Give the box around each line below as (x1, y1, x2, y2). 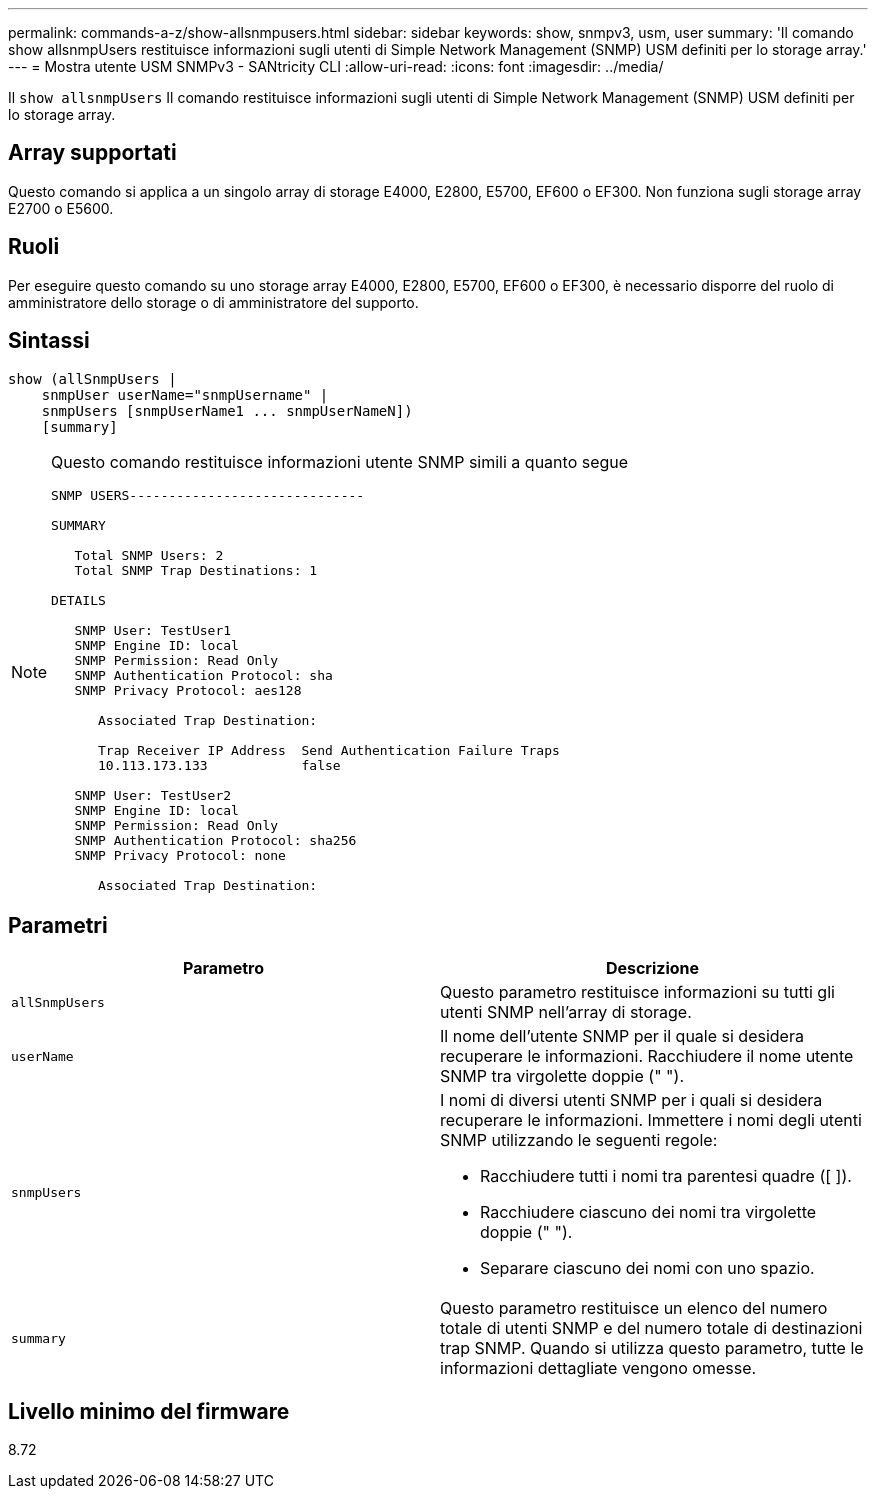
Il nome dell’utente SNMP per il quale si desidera (440, 1026, 804, 1047)
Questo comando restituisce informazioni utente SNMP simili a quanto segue (51, 451, 629, 472)
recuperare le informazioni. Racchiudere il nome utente (440, 1046, 854, 1067)
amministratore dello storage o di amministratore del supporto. (8, 293, 419, 311)
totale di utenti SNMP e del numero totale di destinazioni (440, 1318, 863, 1339)
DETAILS (51, 592, 106, 608)
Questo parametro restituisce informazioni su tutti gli (440, 982, 835, 1003)
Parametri (8, 912, 108, 938)
